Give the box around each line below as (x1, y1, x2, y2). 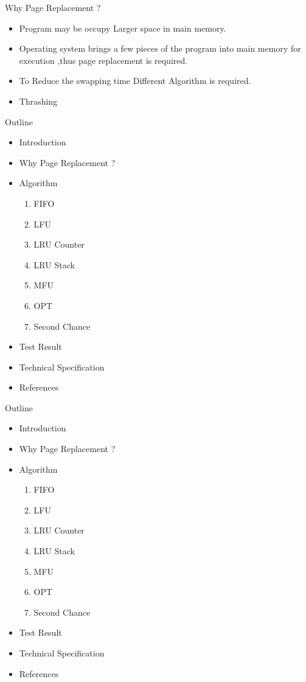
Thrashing (19, 94, 58, 107)
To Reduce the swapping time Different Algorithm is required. (19, 74, 251, 87)
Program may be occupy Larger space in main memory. (19, 21, 226, 34)
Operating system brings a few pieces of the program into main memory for (19, 42, 301, 55)
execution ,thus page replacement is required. (19, 54, 188, 66)
